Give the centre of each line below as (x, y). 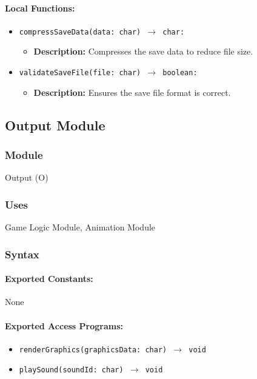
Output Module (55, 125)
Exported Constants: (49, 279)
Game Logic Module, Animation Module (80, 227)
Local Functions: (40, 8)
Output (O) (27, 177)
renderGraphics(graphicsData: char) (93, 350)
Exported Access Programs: (64, 325)
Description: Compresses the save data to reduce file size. (143, 51)
